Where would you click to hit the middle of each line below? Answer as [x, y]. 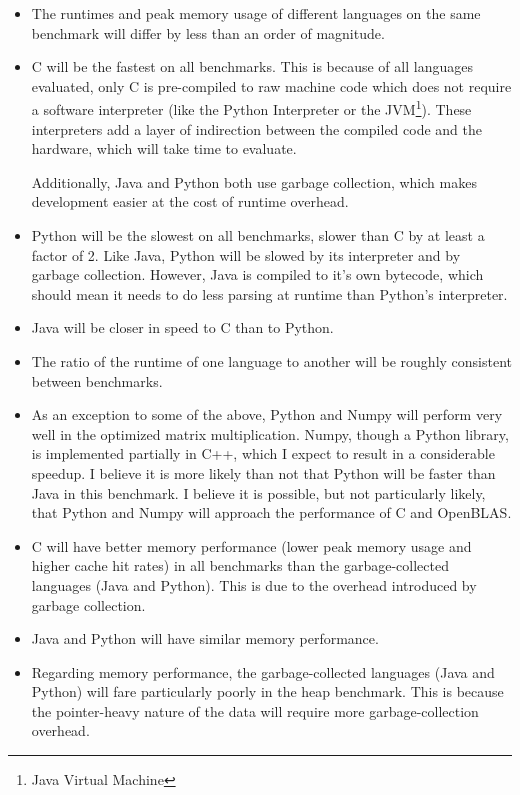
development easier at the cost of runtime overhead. [190, 201]
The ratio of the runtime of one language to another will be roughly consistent [272, 360]
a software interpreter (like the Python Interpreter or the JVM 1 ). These [251, 108]
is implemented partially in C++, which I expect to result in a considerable [263, 453]
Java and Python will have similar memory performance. [205, 638]
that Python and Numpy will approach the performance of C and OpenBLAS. [271, 512]
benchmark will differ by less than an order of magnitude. [208, 32]
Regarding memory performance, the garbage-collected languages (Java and [263, 671]
